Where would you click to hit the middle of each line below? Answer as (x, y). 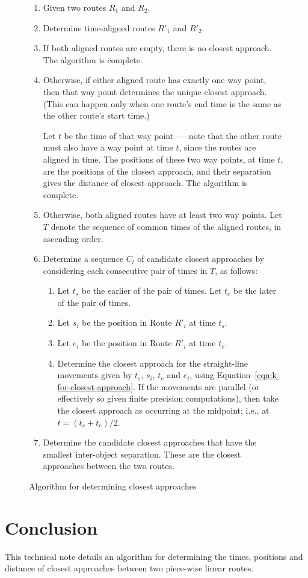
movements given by (95, 375)
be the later (255, 291)
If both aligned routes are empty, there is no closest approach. (157, 48)
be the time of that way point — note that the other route (173, 135)
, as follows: (236, 270)
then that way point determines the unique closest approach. (155, 91)
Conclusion (51, 527)
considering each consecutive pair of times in (125, 270)
